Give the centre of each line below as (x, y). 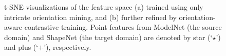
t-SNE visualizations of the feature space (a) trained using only (104, 7)
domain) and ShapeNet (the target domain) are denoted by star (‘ (108, 37)
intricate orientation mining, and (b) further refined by (90, 17)
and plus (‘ (21, 47)
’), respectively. (68, 47)
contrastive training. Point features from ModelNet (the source (123, 27)
